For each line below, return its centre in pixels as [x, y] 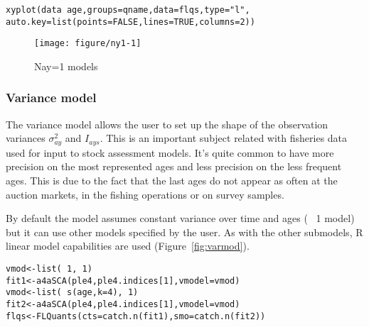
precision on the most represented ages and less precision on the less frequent [174, 166]
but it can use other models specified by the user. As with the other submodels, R [184, 232]
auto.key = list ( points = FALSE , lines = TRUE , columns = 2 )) [130, 22]
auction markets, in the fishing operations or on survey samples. [145, 194]
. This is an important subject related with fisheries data [224, 138]
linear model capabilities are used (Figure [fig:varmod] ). [128, 246]
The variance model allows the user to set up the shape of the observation [167, 124]
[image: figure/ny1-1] [88, 44]
